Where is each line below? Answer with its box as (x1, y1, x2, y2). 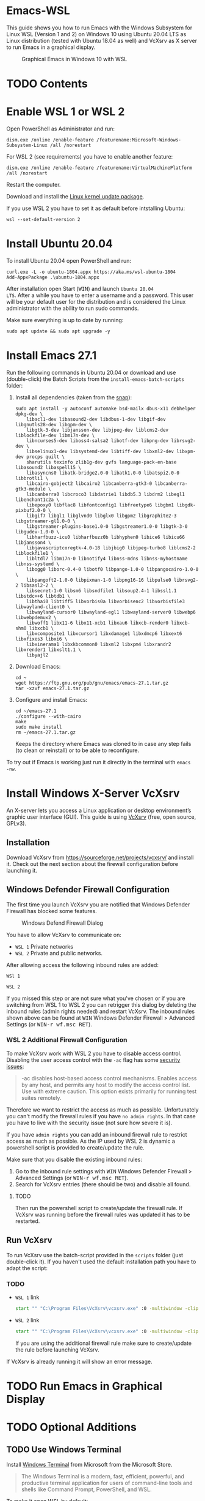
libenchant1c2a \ (15, 497, 60, 503)
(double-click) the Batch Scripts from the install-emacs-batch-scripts (6, 375, 185, 383)
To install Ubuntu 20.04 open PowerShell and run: (6, 257, 132, 264)
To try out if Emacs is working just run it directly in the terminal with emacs (6, 758, 191, 766)
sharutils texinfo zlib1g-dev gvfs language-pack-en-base (26, 459, 177, 465)
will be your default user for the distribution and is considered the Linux (6, 298, 186, 305)
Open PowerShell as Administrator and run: (6, 125, 115, 132)
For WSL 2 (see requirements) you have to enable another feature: (6, 153, 173, 160)
